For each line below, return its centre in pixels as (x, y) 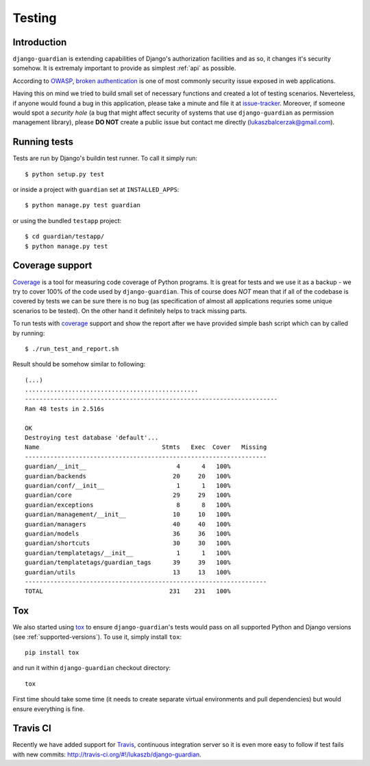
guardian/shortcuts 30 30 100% (128, 543)
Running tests (43, 142)
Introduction (40, 42)
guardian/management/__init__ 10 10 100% (128, 514)
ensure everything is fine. (49, 709)
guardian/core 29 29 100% (128, 495)
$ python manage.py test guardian (83, 205)
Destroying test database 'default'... (92, 438)
